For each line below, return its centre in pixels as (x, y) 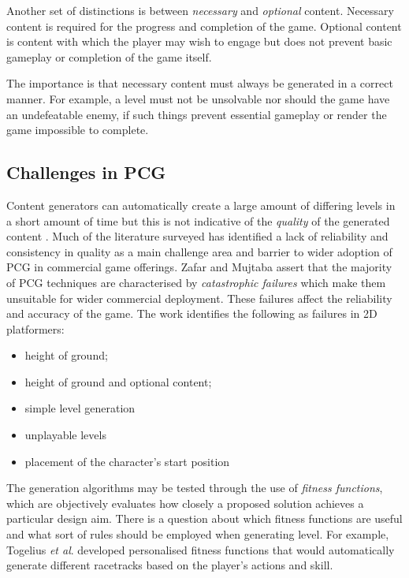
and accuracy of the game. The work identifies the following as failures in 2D (192, 313)
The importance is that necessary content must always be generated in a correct (200, 83)
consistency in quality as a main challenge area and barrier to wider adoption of (199, 251)
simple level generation (80, 408)
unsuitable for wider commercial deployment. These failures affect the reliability (199, 298)
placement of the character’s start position (127, 461)
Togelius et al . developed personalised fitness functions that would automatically (201, 549)
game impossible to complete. (78, 130)
